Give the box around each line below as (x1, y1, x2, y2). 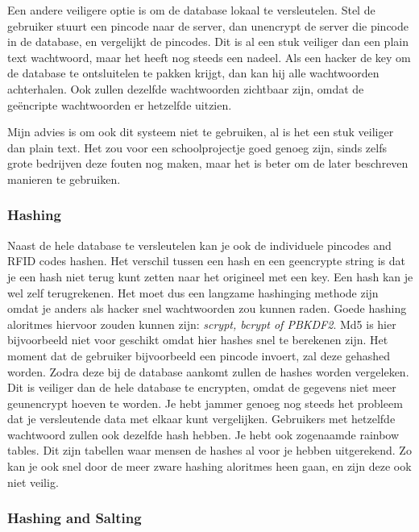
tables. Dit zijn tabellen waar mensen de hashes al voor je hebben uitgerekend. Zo (7, 442, 412, 459)
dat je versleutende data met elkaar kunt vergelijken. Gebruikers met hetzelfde (7, 410, 396, 427)
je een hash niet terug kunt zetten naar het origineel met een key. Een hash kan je (7, 268, 413, 285)
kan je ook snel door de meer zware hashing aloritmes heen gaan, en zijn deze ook (7, 458, 412, 475)
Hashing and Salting (7, 508, 142, 528)
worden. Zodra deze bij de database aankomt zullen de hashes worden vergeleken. (7, 363, 409, 380)
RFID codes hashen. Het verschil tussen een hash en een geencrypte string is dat (7, 252, 405, 269)
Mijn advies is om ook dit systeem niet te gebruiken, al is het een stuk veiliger (7, 123, 394, 140)
